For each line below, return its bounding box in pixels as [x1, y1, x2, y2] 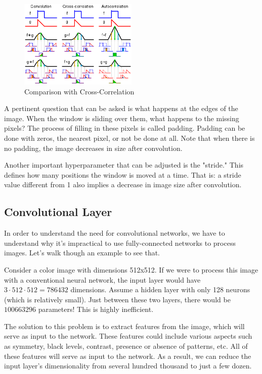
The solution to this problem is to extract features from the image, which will [4, 320, 245, 331]
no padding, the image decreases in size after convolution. [4, 142, 183, 153]
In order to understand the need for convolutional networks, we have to [4, 228, 225, 238]
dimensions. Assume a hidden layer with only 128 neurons [70, 284, 250, 295]
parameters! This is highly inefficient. [38, 304, 154, 314]
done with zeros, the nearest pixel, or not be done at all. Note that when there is [4, 132, 255, 143]
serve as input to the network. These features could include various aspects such [4, 331, 252, 341]
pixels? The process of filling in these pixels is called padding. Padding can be [4, 123, 245, 133]
